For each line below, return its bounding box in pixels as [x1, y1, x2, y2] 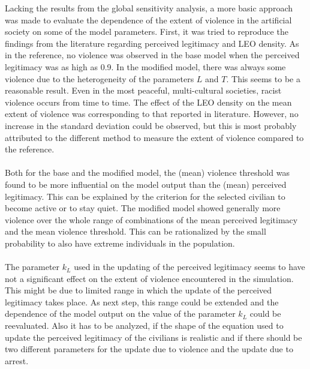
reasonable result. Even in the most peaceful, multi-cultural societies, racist [5, 84, 282, 97]
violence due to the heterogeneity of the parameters [5, 72, 194, 85]
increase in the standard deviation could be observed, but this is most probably [5, 119, 297, 131]
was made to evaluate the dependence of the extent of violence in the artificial [5, 13, 292, 26]
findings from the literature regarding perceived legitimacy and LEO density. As [5, 37, 299, 49]
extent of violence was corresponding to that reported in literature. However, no [5, 107, 299, 120]
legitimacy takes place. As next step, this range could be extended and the [5, 295, 279, 308]
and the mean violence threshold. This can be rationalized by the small [5, 225, 266, 238]
